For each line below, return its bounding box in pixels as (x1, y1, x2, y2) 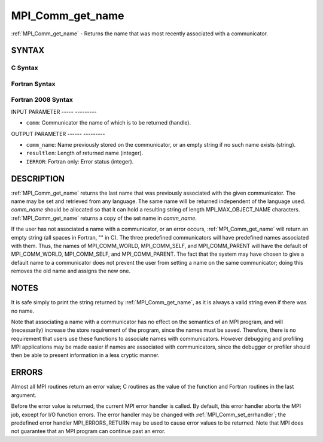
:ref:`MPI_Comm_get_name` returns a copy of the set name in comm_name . (11, 214, 197, 222)
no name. (11, 307, 35, 314)
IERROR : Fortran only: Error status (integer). (26, 158, 134, 165)
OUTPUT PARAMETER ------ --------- (11, 130, 105, 137)
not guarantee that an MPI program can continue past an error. (11, 428, 166, 435)
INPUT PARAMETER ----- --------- (11, 108, 97, 115)
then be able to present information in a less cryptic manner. (11, 352, 160, 359)
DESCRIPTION (11, 174, 65, 184)
